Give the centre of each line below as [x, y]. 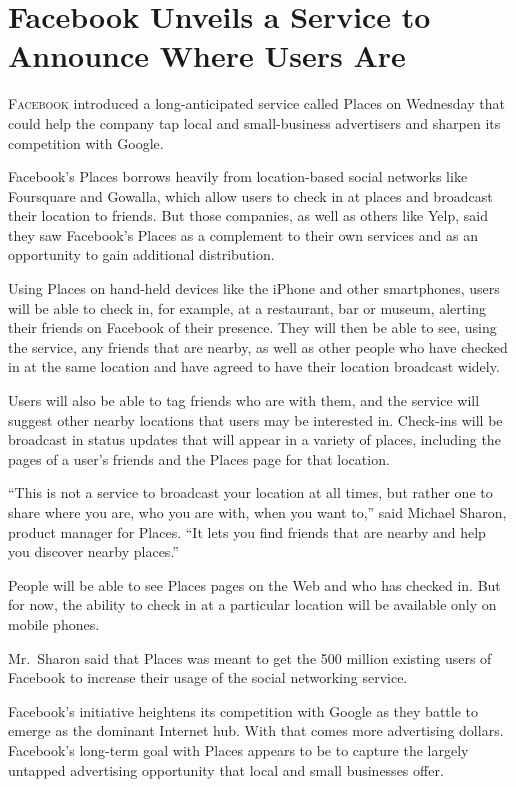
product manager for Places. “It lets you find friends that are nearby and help [247, 531]
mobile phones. [54, 623]
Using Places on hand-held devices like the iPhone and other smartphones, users [254, 288]
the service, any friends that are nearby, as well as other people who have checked [258, 346]
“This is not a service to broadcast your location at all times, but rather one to [250, 492]
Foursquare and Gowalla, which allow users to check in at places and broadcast [250, 195]
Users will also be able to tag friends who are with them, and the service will [244, 400]
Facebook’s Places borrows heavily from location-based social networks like [238, 176]
